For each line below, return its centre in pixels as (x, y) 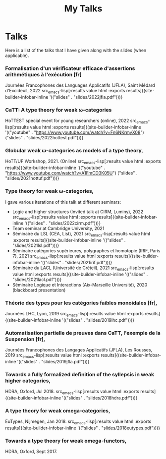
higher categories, (28, 381)
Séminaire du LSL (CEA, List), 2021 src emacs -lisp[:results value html (81, 234)
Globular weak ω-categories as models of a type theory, (74, 151)
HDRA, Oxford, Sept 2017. (31, 452)
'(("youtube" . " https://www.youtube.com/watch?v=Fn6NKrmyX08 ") (75, 132)
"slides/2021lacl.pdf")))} (37, 279)
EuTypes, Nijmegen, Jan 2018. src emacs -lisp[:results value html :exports (78, 422)
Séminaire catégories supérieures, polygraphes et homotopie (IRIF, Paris (86, 251)
